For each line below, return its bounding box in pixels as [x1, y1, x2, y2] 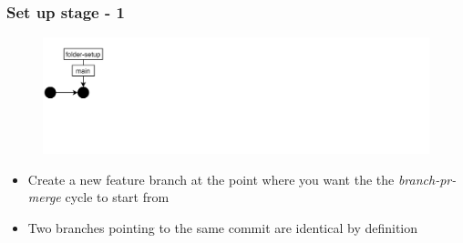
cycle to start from [65, 187, 170, 207]
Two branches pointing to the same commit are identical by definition [27, 218, 418, 238]
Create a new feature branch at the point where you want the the [27, 169, 395, 188]
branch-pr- [397, 169, 457, 188]
